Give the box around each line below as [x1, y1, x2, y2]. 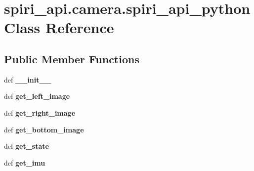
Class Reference [4, 17, 114, 38]
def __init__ [4, 74, 51, 85]
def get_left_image [4, 91, 70, 101]
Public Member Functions [4, 51, 139, 66]
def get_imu [4, 157, 45, 168]
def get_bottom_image [4, 124, 84, 134]
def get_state [4, 141, 49, 151]
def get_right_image [4, 107, 76, 118]
